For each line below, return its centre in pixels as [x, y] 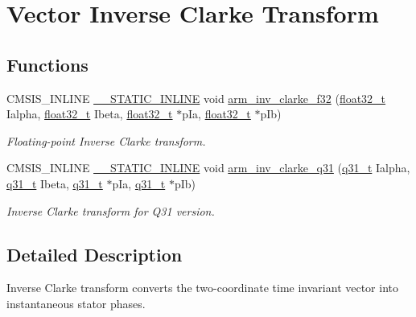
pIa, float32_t [216, 114]
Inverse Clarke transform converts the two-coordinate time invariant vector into [203, 288]
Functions [47, 64]
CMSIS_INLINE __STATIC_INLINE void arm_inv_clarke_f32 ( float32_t [196, 98]
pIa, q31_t [139, 183]
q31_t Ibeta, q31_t [55, 183]
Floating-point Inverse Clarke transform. [106, 140]
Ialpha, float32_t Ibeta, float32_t [90, 114]
